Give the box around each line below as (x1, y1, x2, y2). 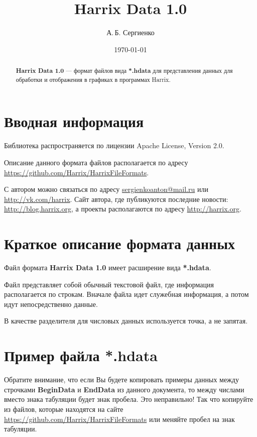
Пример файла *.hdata (4, 345, 158, 366)
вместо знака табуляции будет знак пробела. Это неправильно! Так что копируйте (4, 394, 253, 404)
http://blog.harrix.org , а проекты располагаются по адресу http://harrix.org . (4, 203, 241, 214)
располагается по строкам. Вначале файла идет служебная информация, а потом (4, 289, 249, 299)
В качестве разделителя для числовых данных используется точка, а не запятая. (4, 315, 248, 326)
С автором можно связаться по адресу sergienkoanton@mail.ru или (4, 184, 208, 194)
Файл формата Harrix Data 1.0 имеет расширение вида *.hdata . (4, 262, 211, 273)
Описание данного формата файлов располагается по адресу (4, 157, 188, 167)
